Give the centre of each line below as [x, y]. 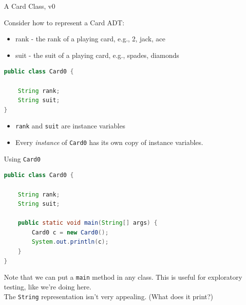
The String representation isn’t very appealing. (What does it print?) [109, 296]
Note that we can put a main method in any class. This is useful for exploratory [123, 277]
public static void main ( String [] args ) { [88, 223]
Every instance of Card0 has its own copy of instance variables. [109, 142]
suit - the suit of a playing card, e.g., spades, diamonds [97, 55]
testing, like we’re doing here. [48, 286]
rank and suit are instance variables [70, 126]
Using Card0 [22, 158]
